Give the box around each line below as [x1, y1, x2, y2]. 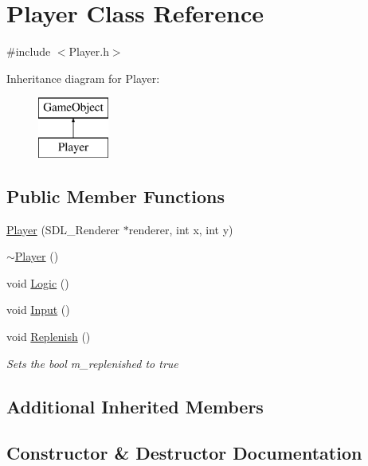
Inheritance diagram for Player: [6, 69, 160, 86]
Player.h [69, 43, 109, 60]
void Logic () [6, 274, 69, 291]
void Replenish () [6, 328, 91, 345]
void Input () [6, 301, 70, 318]
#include [6, 43, 51, 60]
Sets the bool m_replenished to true [6, 354, 178, 371]
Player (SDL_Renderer [6, 221, 120, 237]
